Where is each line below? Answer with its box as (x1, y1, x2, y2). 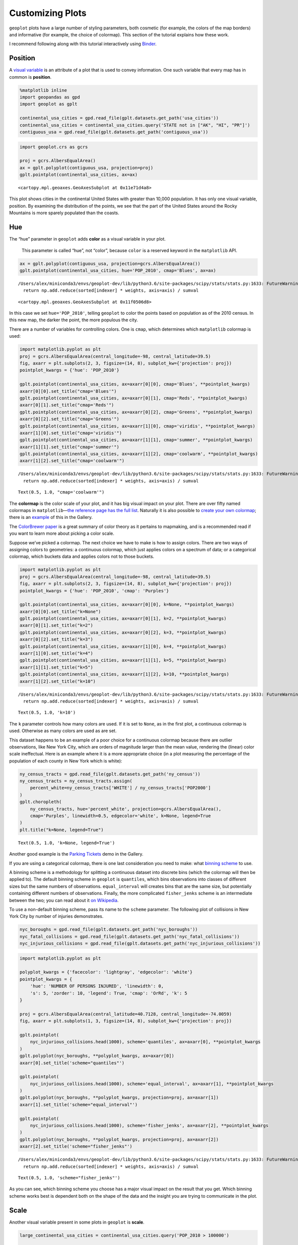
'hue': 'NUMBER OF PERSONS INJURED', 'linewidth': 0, (30, 984, 164, 989)
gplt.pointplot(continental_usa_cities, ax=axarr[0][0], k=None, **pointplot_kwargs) (19, 602, 234, 608)
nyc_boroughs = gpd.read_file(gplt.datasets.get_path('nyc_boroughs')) (19, 927, 198, 932)
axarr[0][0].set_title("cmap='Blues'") (19, 388, 117, 394)
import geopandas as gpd (19, 95, 80, 100)
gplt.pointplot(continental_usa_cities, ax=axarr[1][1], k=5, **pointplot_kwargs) (19, 657, 227, 663)
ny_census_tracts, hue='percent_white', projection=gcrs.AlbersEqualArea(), (30, 806, 222, 812)
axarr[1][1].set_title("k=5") (19, 664, 93, 670)
